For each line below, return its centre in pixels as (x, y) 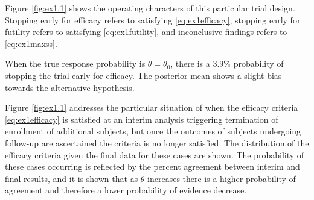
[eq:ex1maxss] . (31, 43)
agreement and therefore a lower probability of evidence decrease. (126, 190)
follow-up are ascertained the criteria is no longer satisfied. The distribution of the (157, 142)
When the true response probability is (75, 64)
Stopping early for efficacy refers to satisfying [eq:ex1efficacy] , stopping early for (153, 20)
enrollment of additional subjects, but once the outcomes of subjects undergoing (153, 131)
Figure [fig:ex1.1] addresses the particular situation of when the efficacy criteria (152, 108)
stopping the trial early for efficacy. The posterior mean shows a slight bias (143, 75)
